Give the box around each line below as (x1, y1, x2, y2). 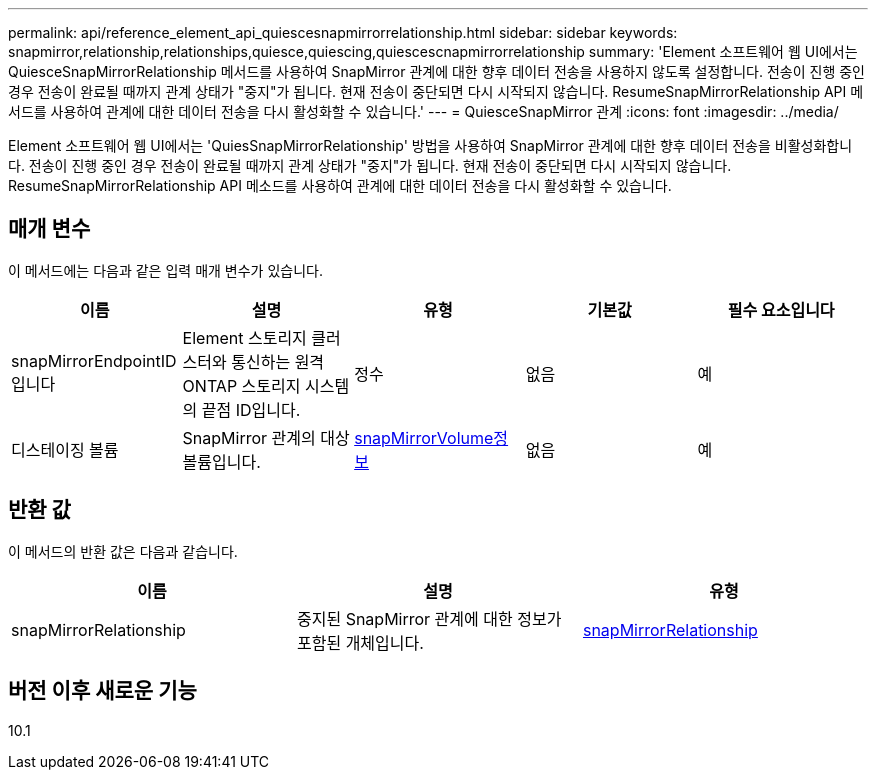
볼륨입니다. (182, 451, 261, 472)
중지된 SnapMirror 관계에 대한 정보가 (296, 608, 562, 629)
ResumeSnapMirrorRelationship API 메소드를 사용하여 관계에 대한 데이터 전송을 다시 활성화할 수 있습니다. (8, 177, 672, 194)
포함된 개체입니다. (296, 632, 424, 653)
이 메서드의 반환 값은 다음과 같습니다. (8, 542, 238, 560)
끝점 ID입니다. (201, 399, 301, 420)
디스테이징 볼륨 (11, 439, 119, 460)
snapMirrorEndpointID (11, 350, 177, 371)
